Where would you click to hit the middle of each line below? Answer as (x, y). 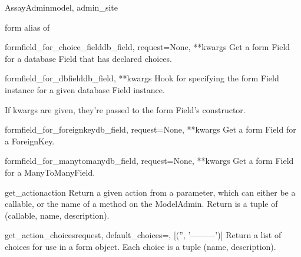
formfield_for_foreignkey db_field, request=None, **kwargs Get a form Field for (150, 129)
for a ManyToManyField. (50, 172)
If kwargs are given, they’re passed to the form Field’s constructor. (125, 109)
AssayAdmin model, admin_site (61, 7)
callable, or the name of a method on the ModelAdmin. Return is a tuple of (141, 204)
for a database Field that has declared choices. (88, 58)
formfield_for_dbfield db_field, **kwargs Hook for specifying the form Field (142, 78)
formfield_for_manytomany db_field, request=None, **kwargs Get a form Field (149, 161)
